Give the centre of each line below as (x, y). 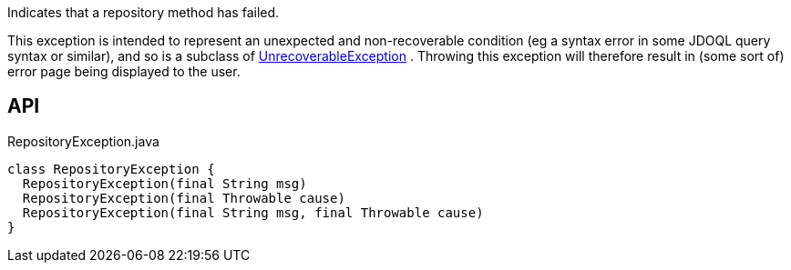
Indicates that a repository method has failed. (144, 12)
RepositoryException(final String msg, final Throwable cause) (253, 212)
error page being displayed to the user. (124, 71)
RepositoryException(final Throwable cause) (184, 198)
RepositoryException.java (83, 141)
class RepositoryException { (111, 169)
